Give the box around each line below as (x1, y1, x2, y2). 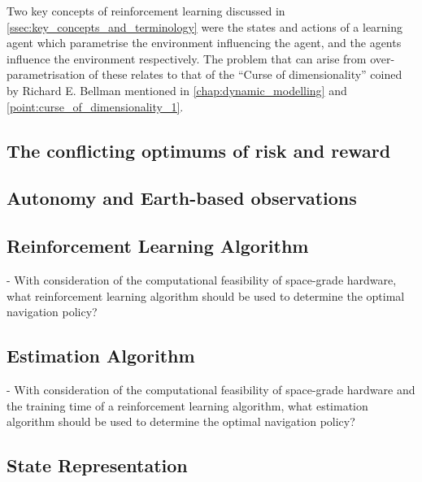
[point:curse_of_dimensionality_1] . (7, 98, 184, 115)
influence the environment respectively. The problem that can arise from (7, 50, 367, 67)
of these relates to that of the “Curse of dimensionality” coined (89, 66, 402, 83)
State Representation (7, 453, 188, 478)
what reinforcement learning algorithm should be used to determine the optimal (7, 287, 405, 304)
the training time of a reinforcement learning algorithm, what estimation (7, 397, 368, 414)
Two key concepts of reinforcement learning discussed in (7, 2, 285, 19)
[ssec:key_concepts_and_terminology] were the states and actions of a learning (7, 18, 403, 35)
